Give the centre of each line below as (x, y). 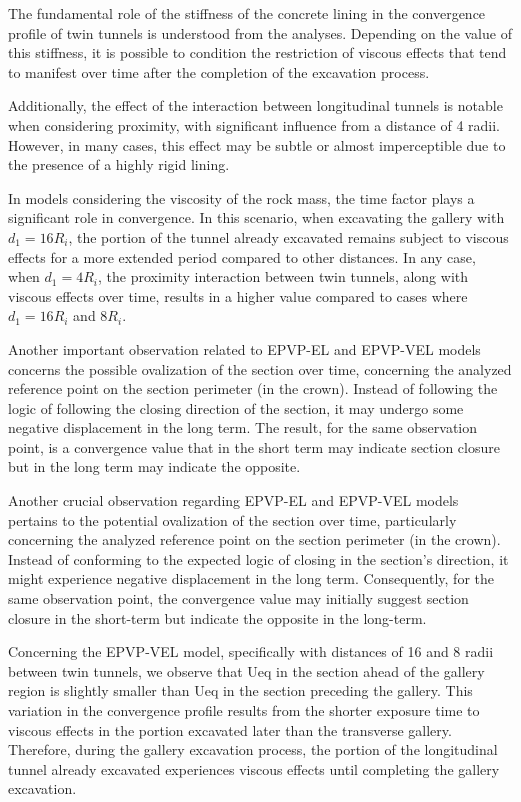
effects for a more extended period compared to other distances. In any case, (242, 256)
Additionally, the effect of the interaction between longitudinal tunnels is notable (255, 105)
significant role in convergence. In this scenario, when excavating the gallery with (256, 217)
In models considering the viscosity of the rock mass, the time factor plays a (241, 197)
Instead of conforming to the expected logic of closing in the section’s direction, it (258, 558)
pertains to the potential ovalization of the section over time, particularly (232, 519)
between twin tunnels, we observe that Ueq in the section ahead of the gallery (246, 670)
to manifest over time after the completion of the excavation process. (219, 71)
